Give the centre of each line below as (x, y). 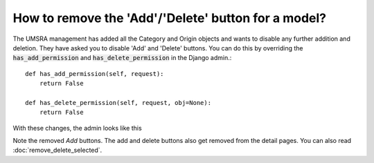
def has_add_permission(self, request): (95, 74)
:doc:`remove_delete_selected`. (57, 150)
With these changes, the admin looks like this (77, 128)
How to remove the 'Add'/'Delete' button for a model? (170, 18)
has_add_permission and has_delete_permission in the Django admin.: (122, 58)
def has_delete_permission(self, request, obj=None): (118, 103)
